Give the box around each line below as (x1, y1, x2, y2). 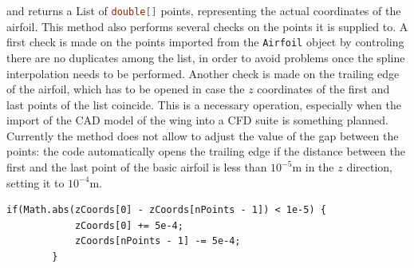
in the (305, 159, 334, 175)
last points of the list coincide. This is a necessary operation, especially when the (6, 96, 401, 112)
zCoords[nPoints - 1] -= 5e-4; (74, 235, 241, 247)
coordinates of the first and (257, 81, 390, 97)
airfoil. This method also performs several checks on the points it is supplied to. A (6, 18, 408, 34)
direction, (346, 159, 392, 175)
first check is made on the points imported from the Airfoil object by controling (6, 33, 404, 50)
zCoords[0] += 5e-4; (74, 219, 183, 231)
